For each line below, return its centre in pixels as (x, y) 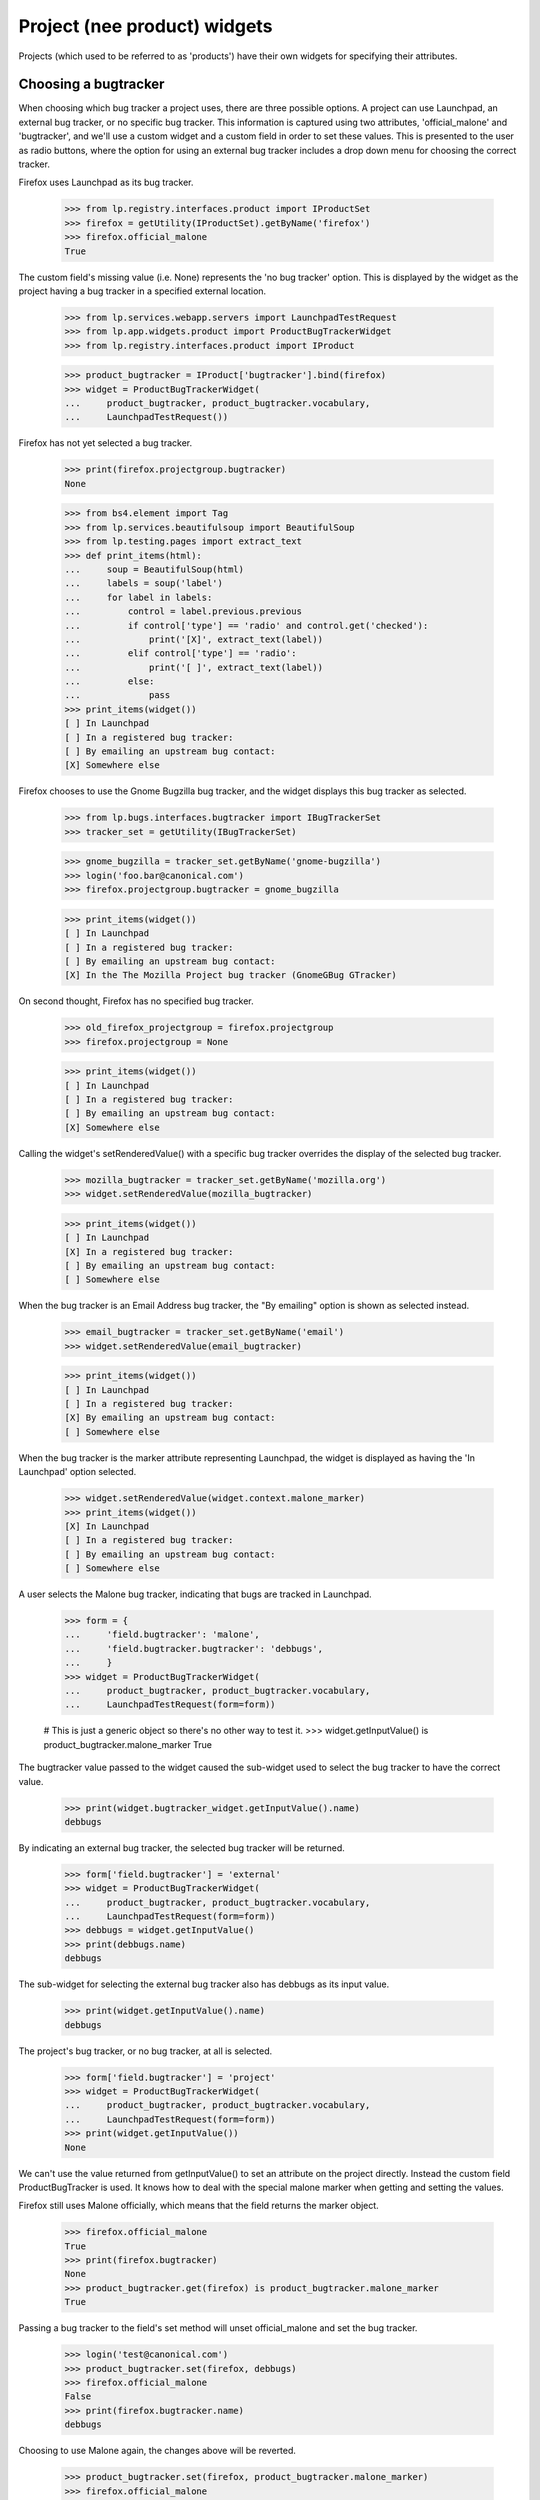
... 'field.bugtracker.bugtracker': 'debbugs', (194, 1648)
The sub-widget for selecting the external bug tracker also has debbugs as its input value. (204, 1984)
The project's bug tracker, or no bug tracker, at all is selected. (145, 2051)
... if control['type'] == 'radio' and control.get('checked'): (246, 625)
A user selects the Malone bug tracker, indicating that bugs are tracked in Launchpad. (195, 1594)
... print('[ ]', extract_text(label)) (194, 667)
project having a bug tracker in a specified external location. (142, 291)
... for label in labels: (138, 597)
